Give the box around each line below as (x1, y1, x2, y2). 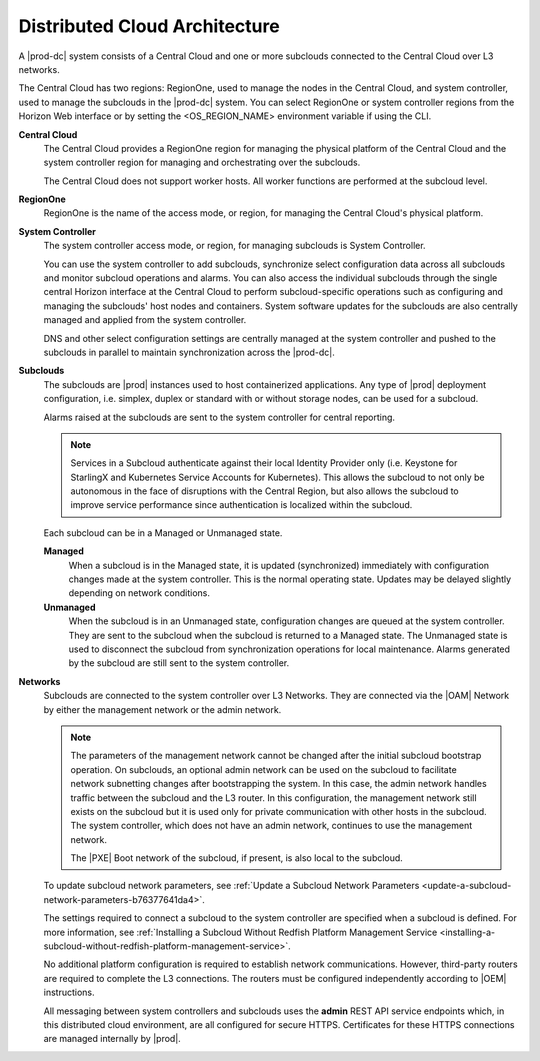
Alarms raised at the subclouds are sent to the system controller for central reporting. (43, 411, 395, 423)
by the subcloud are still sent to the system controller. (68, 657, 290, 669)
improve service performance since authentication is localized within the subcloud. (70, 499, 413, 511)
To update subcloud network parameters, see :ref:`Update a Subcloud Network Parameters (43, 880, 420, 892)
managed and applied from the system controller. (43, 314, 247, 326)
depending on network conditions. (68, 587, 210, 599)
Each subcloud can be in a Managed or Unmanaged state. (43, 526, 283, 539)
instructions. (43, 986, 95, 999)
